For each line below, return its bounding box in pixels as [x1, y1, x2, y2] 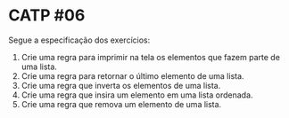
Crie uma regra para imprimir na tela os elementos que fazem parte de [21, 51, 280, 62]
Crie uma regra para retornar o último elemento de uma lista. [21, 70, 244, 81]
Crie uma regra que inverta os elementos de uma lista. [21, 80, 221, 90]
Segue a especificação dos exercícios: [8, 35, 151, 45]
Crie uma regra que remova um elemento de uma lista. [21, 98, 222, 109]
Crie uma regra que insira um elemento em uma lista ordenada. [21, 90, 253, 100]
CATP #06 [8, 5, 86, 26]
